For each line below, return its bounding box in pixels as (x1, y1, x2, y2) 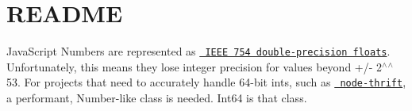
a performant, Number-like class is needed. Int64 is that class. (6, 90, 307, 106)
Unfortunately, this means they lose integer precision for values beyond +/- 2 (6, 58, 383, 75)
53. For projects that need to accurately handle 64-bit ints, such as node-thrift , (6, 74, 406, 90)
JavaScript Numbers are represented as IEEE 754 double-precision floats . (6, 43, 391, 59)
